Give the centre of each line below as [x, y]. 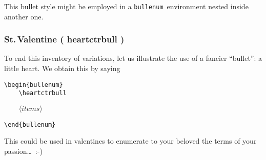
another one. [24, 16]
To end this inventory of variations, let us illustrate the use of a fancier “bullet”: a [133, 58]
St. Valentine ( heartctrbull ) [64, 39]
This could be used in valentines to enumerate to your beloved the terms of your [130, 141]
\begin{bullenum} [34, 85]
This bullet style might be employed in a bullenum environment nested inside [126, 6]
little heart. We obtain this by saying [62, 68]
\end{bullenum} [30, 124]
